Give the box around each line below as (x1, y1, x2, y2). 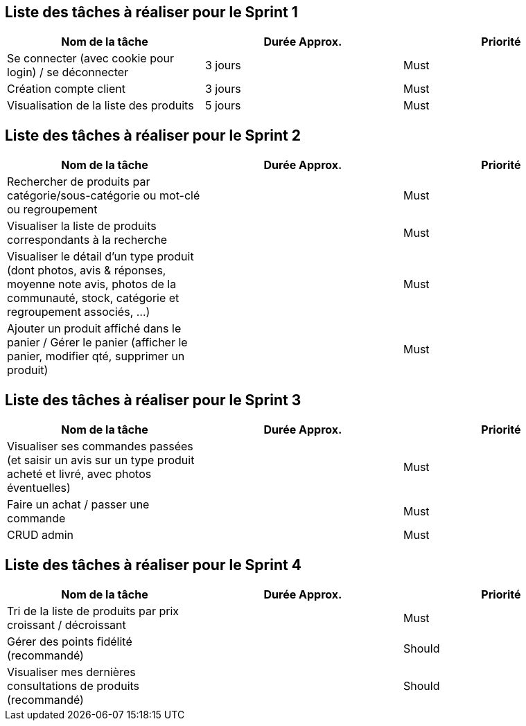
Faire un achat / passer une (7, 497, 150, 512)
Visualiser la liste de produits (7, 219, 157, 233)
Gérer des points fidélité (7, 634, 132, 648)
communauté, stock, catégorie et (7, 291, 179, 306)
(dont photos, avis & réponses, (7, 263, 166, 278)
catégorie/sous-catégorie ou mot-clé (7, 188, 200, 203)
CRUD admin (7, 528, 74, 542)
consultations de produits (7, 678, 140, 693)
